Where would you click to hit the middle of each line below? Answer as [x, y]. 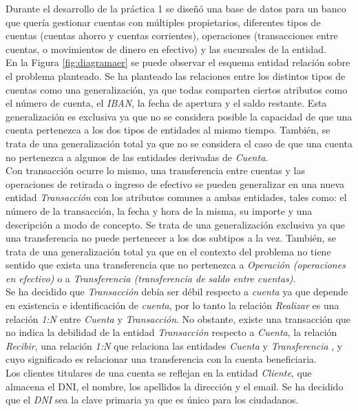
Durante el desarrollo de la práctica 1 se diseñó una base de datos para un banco [176, 8]
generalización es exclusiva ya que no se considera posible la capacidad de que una [179, 116]
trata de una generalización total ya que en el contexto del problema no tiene [168, 251]
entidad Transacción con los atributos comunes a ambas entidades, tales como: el [176, 197]
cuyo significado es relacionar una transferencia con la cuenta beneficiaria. [161, 359]
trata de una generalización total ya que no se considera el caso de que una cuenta [179, 143]
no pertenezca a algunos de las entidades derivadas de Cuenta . [137, 157]
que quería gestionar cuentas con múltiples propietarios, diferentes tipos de [163, 22]
